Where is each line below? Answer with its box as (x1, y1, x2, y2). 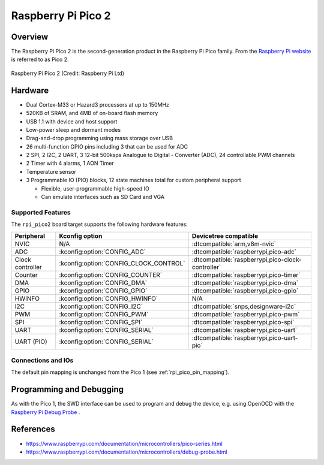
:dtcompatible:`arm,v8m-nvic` (191, 240, 276, 248)
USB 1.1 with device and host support (26, 117, 118, 125)
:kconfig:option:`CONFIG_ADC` (59, 247, 146, 256)
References (11, 424, 55, 434)
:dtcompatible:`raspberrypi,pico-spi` (191, 318, 295, 326)
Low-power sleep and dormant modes (26, 126, 121, 133)
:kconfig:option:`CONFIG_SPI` (59, 318, 143, 326)
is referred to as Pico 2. (11, 56, 69, 63)
